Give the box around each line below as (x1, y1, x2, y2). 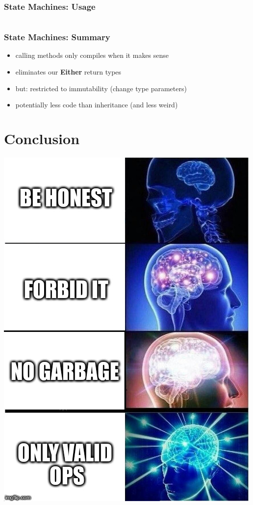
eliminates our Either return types (15, 67, 122, 77)
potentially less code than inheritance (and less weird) (15, 100, 178, 110)
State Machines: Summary (4, 31, 110, 43)
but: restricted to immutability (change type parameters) (15, 83, 187, 93)
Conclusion (4, 128, 80, 148)
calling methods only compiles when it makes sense (15, 50, 169, 60)
